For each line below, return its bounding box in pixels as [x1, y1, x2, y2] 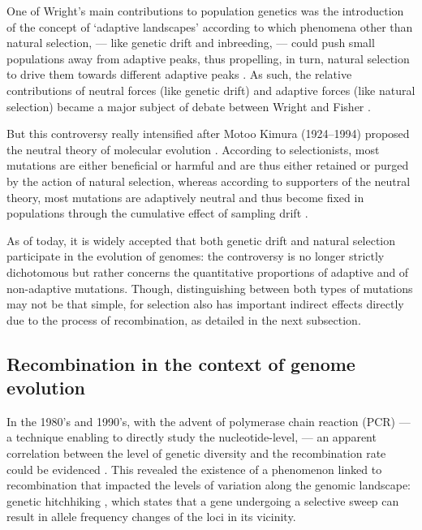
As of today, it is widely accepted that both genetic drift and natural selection [6, 231, 396, 248]
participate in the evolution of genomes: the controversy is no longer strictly [6, 248, 385, 265]
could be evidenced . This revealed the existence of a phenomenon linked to [6, 460, 382, 477]
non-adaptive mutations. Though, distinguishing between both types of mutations [6, 279, 413, 296]
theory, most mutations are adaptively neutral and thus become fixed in [6, 188, 364, 205]
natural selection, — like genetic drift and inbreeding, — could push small [6, 34, 375, 51]
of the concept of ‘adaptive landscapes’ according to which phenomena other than [6, 18, 413, 35]
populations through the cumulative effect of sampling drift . [6, 205, 308, 222]
